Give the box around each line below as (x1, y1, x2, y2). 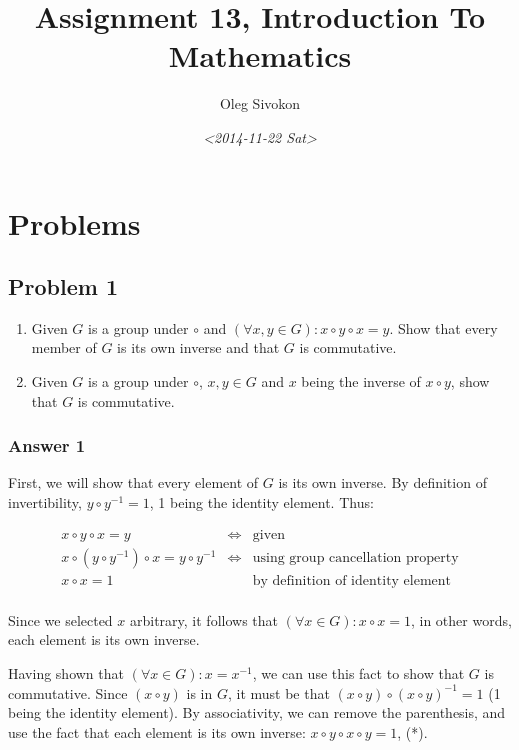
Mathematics (168, 35, 352, 76)
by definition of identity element (252, 573, 452, 588)
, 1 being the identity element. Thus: (149, 492, 374, 513)
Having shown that (8, 662, 124, 683)
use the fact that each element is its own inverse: (8, 721, 306, 742)
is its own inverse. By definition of (278, 472, 487, 493)
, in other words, (410, 609, 512, 630)
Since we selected (8, 609, 113, 630)
